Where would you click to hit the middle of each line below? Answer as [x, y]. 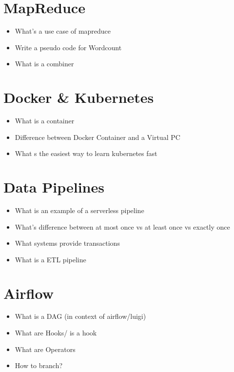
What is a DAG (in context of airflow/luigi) [80, 316]
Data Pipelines [54, 187]
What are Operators [45, 349]
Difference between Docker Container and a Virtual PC [97, 137]
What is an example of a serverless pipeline [79, 210]
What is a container [45, 121]
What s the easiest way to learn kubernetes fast [86, 153]
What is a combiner [44, 64]
